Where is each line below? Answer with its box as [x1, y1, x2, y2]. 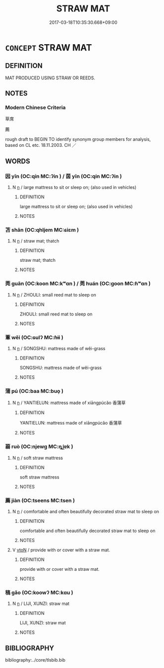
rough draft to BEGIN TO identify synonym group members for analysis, [5, 136, 151, 142]
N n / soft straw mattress [12, 455, 63, 461]
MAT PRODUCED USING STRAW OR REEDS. [5, 75, 96, 81]
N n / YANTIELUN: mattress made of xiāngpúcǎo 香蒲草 [12, 400, 126, 406]
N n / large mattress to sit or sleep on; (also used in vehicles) [12, 184, 137, 190]
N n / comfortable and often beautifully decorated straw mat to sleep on [12, 508, 160, 514]
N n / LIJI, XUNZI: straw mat [12, 601, 70, 607]
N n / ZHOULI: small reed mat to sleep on [12, 292, 97, 298]
